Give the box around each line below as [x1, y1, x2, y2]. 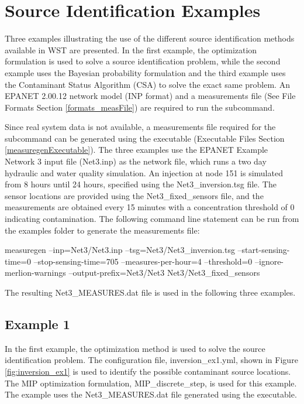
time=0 [5, 255, 32, 267]
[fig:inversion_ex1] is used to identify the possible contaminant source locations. [5, 365, 291, 377]
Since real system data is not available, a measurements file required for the [5, 121, 276, 133]
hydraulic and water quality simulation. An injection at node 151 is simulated [5, 166, 283, 179]
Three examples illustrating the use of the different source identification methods [5, 32, 295, 44]
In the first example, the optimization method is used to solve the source [5, 342, 265, 354]
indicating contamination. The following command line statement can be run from [5, 213, 299, 225]
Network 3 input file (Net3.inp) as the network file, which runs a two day [5, 155, 267, 167]
